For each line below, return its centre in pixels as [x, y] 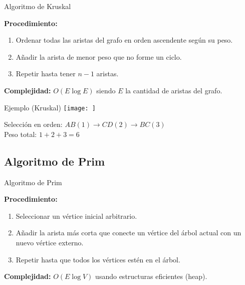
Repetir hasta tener [46, 74]
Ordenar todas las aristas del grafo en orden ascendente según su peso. [124, 40]
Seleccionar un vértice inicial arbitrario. [76, 216]
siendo [106, 90]
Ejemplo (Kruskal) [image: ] [50, 107]
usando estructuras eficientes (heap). [151, 276]
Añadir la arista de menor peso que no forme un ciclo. [99, 56]
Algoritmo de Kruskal [38, 6]
